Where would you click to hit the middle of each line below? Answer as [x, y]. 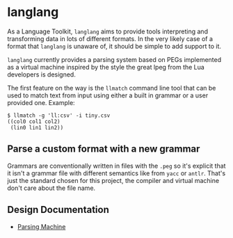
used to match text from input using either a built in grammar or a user [108, 95]
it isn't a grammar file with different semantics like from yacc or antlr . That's [116, 173]
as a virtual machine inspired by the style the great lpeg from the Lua [106, 67]
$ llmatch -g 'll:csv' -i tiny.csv [59, 116]
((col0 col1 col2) [34, 121]
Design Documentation [58, 210]
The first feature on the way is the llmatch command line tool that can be [112, 88]
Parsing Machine [41, 226]
